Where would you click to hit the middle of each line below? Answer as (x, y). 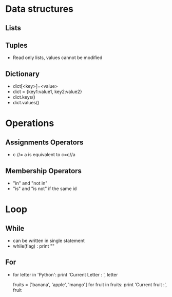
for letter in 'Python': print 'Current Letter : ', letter (65, 274)
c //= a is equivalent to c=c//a (44, 155)
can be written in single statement (49, 241)
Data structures (39, 9)
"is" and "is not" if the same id (45, 189)
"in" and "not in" (30, 183)
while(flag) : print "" (34, 246)
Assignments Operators (44, 142)
